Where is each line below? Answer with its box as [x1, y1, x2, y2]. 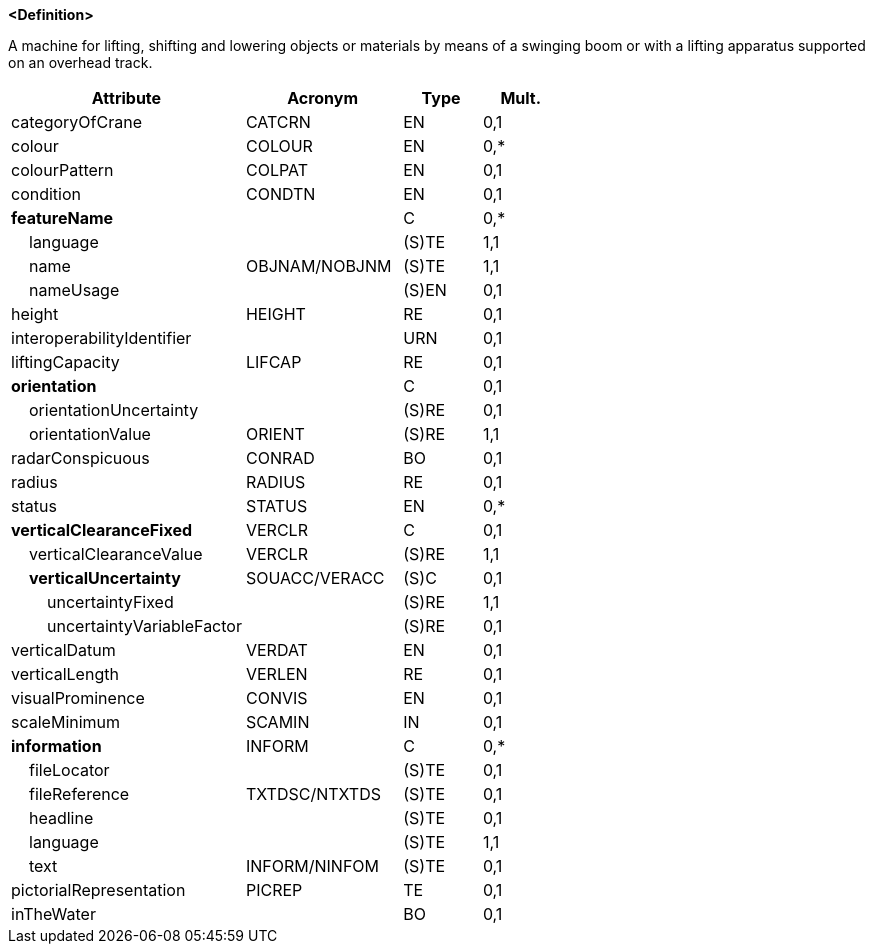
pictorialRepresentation [11, 880, 186, 900]
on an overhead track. [8, 54, 153, 71]
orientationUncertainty [29, 400, 199, 420]
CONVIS [245, 688, 308, 708]
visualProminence [11, 688, 145, 708]
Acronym [287, 88, 359, 108]
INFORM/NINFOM [245, 856, 380, 876]
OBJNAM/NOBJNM [245, 256, 392, 276]
